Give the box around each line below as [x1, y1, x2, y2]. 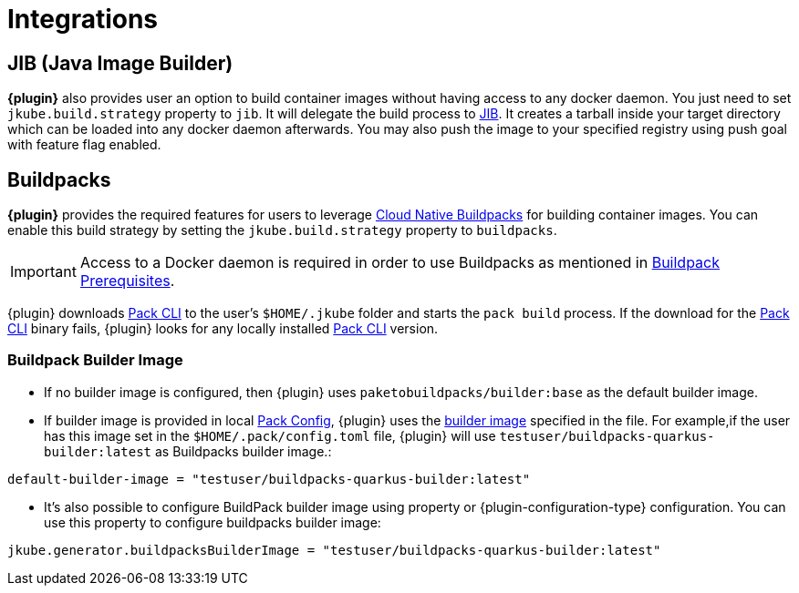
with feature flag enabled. [7, 137, 161, 153]
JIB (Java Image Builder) [7, 51, 233, 75]
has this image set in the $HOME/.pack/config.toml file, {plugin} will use [44, 427, 496, 444]
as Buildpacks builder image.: [154, 443, 332, 459]
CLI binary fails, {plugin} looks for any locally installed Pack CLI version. [7, 321, 439, 337]
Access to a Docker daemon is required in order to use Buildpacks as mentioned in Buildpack [79, 253, 721, 272]
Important [10, 262, 77, 281]
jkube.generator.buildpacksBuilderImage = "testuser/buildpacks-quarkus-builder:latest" [7, 542, 661, 557]
